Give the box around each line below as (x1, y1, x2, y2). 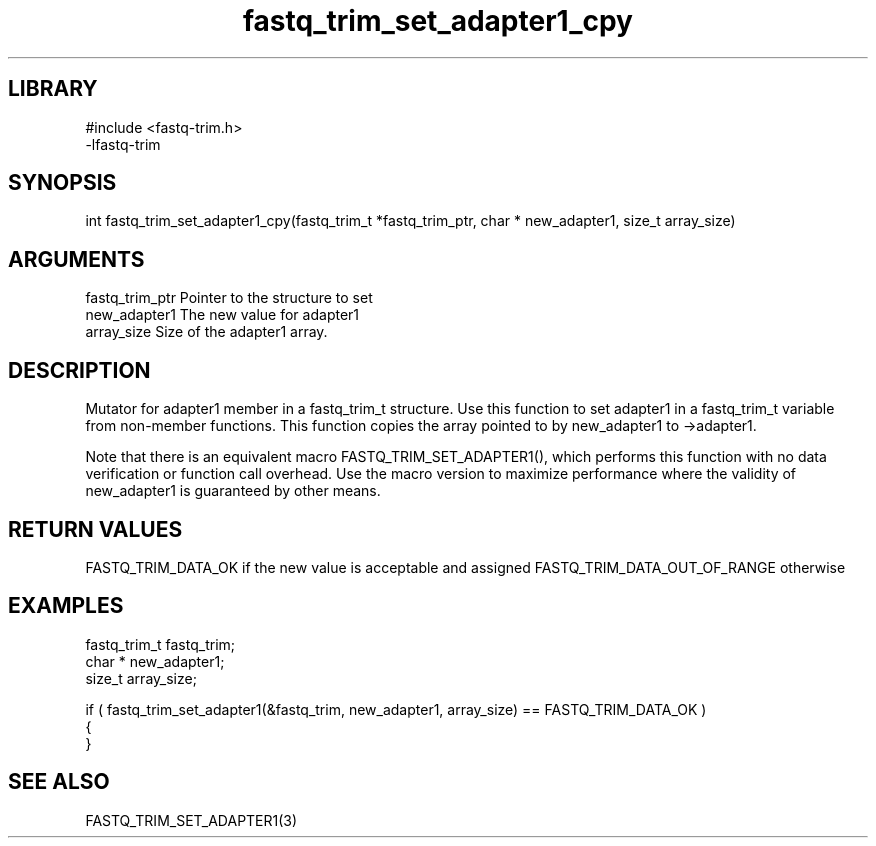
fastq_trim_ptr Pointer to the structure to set (85, 289, 373, 307)
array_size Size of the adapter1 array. (85, 323, 328, 341)
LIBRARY (8, 76, 98, 102)
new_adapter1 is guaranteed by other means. (85, 482, 381, 500)
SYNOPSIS (8, 170, 117, 196)
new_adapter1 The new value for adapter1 (85, 306, 360, 324)
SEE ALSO (8, 769, 110, 795)
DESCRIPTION (8, 357, 151, 383)
